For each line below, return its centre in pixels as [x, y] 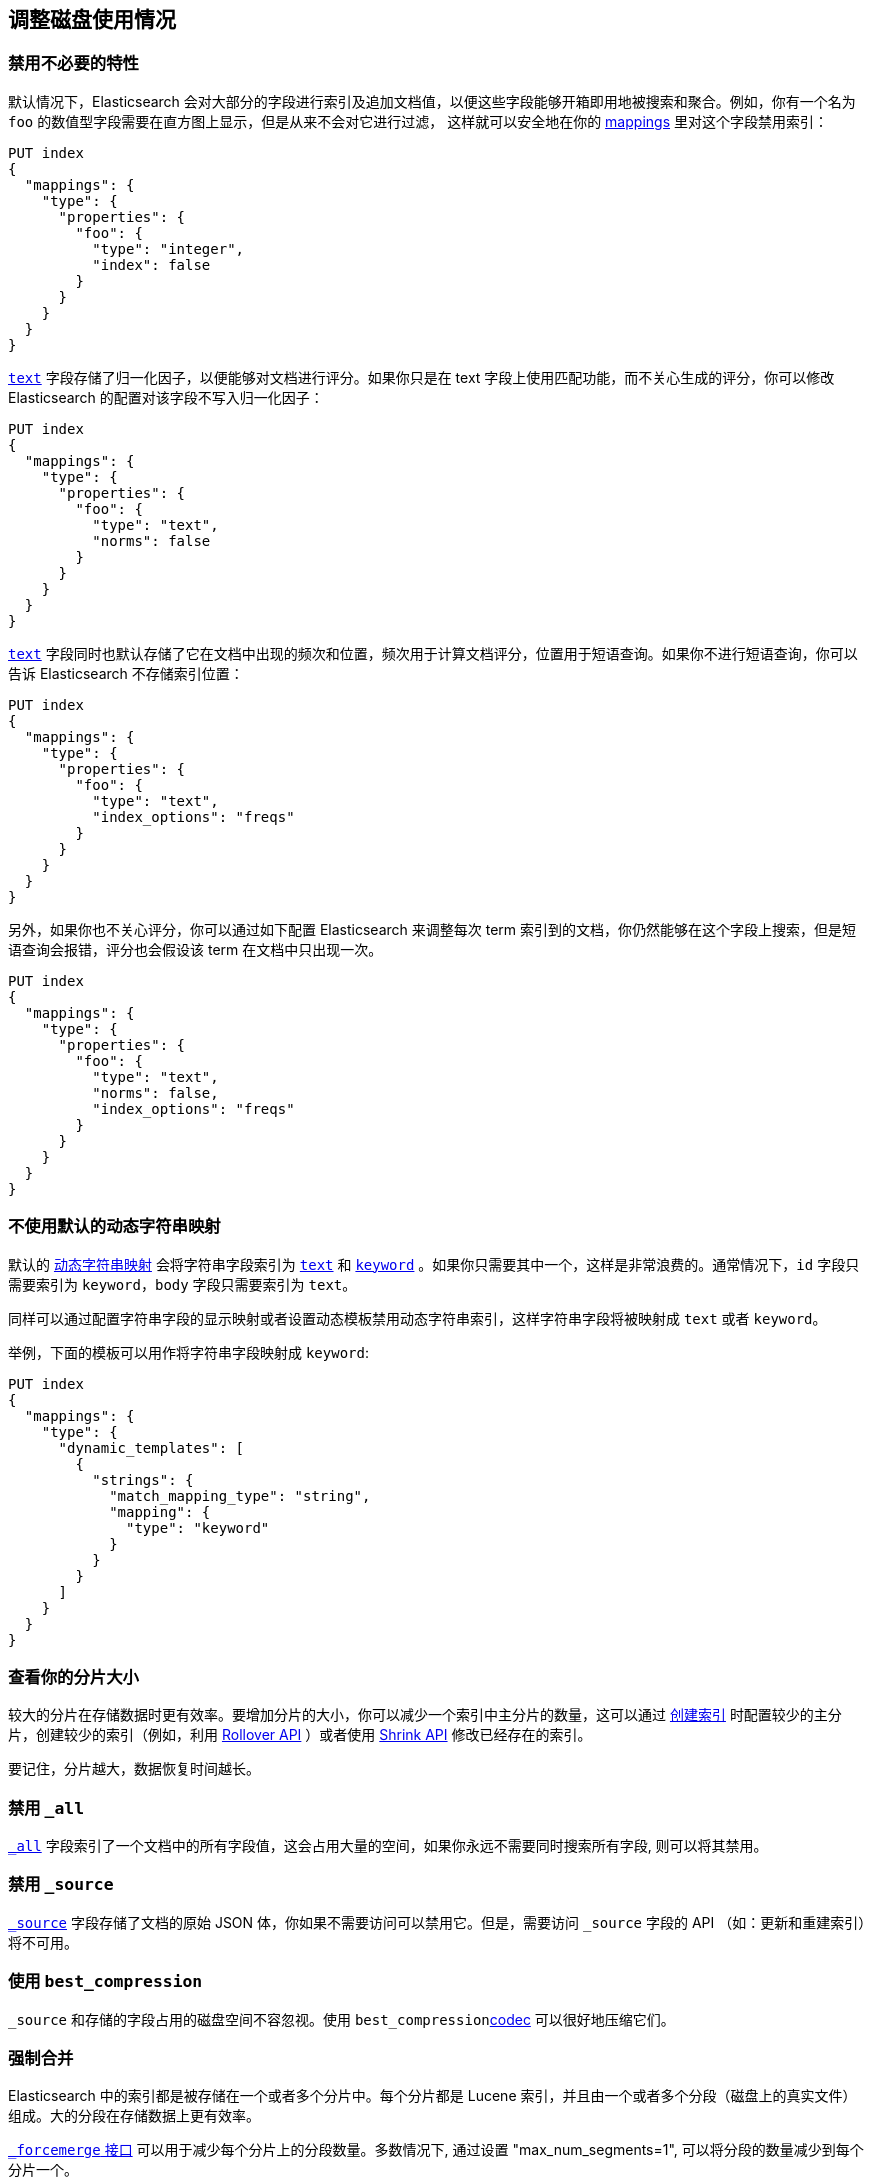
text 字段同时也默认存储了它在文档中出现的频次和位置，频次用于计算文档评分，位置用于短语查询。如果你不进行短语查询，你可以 [433, 653]
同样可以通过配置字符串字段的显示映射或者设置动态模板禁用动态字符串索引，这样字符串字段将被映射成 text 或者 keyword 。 [417, 1318]
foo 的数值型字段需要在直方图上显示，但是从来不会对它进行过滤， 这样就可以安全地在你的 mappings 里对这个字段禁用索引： [418, 121]
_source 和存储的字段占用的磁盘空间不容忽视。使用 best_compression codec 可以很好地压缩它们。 [341, 2019]
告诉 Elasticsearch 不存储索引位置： [126, 673]
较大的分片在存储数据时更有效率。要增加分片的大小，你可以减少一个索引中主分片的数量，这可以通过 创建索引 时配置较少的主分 [425, 1715]
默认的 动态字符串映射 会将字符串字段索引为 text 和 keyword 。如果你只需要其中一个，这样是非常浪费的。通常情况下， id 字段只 [434, 1264]
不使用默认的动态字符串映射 [114, 1226]
